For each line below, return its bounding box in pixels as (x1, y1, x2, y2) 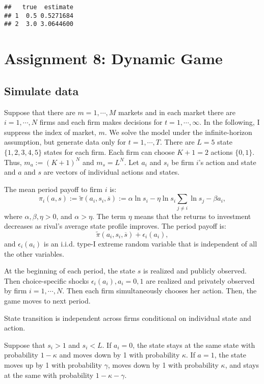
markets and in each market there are (118, 106, 236, 117)
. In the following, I (199, 117, 260, 127)
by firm (4, 285, 27, 296)
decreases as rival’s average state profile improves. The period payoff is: (4, 221, 226, 231)
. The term (92, 210, 126, 221)
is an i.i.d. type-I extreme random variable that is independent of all (43, 238, 257, 249)
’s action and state (198, 156, 256, 167)
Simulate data (4, 83, 79, 98)
